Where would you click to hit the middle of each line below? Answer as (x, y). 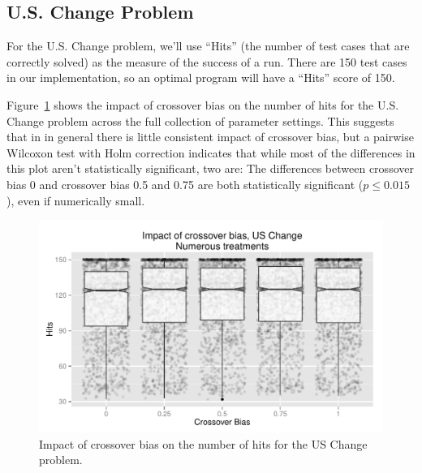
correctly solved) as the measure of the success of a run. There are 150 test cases (207, 61)
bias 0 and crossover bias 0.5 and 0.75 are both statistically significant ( (185, 184)
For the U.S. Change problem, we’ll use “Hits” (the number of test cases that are (208, 46)
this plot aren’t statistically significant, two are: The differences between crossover (210, 168)
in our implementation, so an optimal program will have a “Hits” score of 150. (201, 77)
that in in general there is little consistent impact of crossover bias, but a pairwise (210, 137)
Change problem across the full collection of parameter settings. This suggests (200, 120)
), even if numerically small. (76, 200)
